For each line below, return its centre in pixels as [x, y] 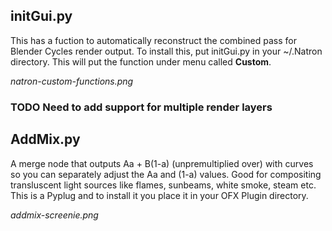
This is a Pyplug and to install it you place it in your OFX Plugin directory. [159, 195]
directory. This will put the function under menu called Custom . [141, 61]
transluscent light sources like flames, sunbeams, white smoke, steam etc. [163, 185]
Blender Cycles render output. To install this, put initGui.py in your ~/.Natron [166, 51]
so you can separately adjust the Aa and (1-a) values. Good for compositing [166, 174]
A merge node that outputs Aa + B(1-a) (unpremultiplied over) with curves [162, 163]
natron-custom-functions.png [72, 81]
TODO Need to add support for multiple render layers [141, 107]
